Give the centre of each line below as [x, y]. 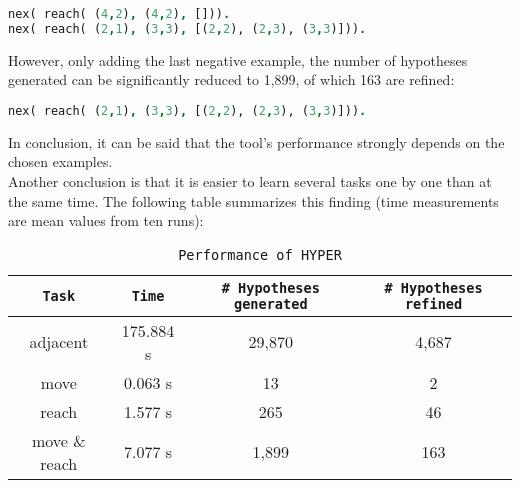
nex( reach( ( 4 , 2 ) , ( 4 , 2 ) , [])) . [119, 14]
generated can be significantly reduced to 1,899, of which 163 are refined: [231, 79]
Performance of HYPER [260, 254]
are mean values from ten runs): [106, 220]
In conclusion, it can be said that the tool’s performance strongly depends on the [256, 141]
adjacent [59, 342]
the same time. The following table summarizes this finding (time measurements [253, 200]
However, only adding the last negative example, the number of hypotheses [238, 59]
